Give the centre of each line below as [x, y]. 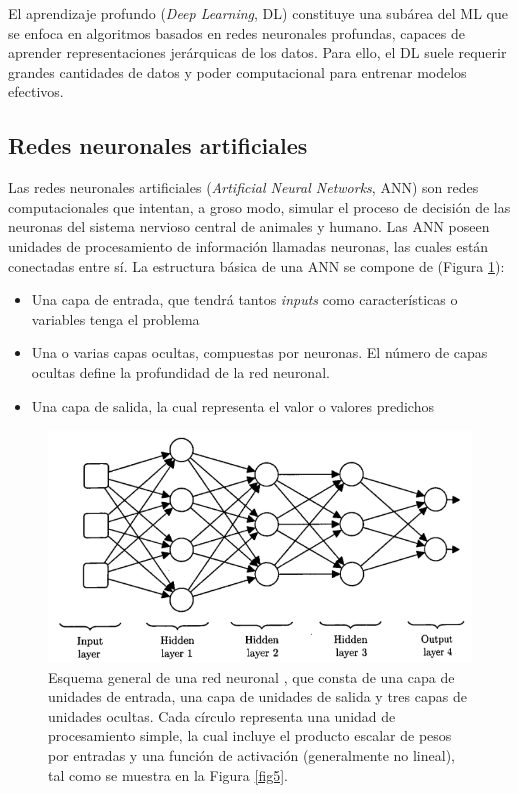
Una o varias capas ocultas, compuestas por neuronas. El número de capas [259, 352]
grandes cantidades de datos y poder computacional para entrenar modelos [237, 71]
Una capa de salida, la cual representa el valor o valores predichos [232, 405]
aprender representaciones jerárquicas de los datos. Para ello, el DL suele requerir [257, 52]
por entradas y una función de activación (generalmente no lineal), [251, 754]
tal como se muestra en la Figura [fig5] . [168, 774]
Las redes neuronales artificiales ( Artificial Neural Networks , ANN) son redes [243, 187]
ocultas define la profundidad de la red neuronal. [180, 371]
